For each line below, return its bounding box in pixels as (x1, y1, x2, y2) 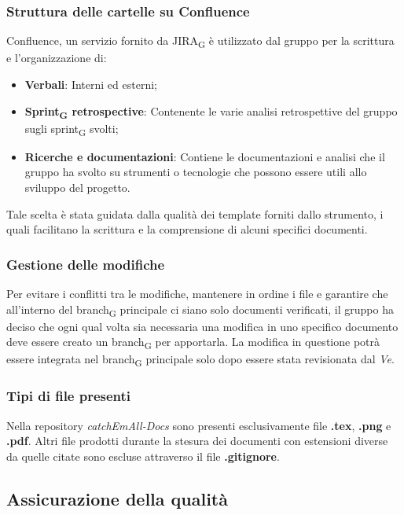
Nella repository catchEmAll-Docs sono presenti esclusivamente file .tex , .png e (6, 417, 391, 433)
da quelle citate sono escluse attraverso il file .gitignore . (6, 447, 280, 464)
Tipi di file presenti (6, 386, 131, 406)
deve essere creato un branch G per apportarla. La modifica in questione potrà (6, 333, 380, 352)
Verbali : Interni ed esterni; (24, 75, 157, 92)
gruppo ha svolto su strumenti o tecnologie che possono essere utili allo (24, 164, 367, 180)
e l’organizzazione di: (6, 50, 107, 66)
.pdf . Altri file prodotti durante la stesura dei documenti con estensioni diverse (6, 432, 388, 449)
